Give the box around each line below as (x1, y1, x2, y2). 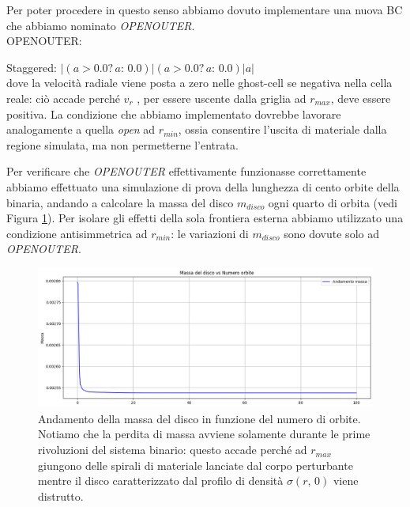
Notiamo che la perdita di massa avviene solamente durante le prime (38, 426, 371, 442)
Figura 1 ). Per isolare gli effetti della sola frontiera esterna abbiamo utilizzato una (6, 210, 404, 226)
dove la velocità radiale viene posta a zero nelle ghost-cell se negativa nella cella (6, 74, 393, 91)
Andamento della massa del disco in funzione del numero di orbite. (38, 410, 361, 426)
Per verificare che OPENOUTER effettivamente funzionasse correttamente (6, 163, 367, 180)
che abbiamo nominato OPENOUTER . (6, 17, 195, 33)
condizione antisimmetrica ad (6, 225, 148, 241)
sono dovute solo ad (284, 225, 379, 241)
